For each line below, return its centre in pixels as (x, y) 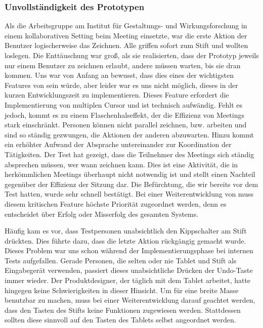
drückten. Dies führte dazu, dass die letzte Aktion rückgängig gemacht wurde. (125, 240)
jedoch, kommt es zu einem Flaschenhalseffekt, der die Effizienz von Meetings (124, 114)
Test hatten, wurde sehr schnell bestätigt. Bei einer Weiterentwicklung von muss (129, 194)
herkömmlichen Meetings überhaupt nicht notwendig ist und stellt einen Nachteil (130, 174)
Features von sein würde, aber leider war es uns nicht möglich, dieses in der (121, 85)
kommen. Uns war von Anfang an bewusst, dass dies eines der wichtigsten (119, 75)
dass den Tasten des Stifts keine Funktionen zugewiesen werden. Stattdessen (123, 310)
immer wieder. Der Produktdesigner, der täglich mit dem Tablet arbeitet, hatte (128, 280)
